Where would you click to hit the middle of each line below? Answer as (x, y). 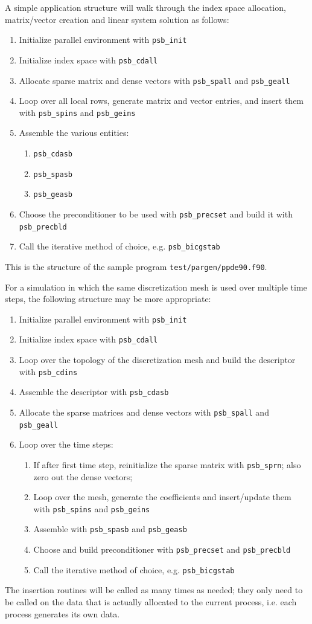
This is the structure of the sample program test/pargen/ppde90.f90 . (136, 266)
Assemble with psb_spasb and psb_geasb (110, 529)
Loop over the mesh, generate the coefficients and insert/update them (162, 497)
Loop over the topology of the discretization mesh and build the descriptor (157, 360)
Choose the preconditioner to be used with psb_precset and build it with (156, 214)
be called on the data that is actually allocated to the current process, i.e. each (151, 601)
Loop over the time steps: (66, 444)
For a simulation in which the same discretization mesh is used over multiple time (156, 287)
